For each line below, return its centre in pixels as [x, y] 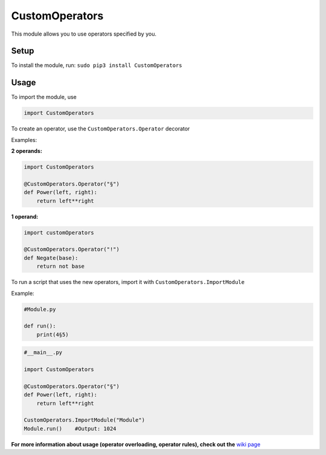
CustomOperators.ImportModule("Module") [84, 420]
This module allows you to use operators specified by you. [84, 34]
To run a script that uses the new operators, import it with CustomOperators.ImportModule [128, 282]
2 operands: [27, 151]
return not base [60, 266]
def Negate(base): [51, 258]
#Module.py [40, 309]
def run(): [40, 326]
